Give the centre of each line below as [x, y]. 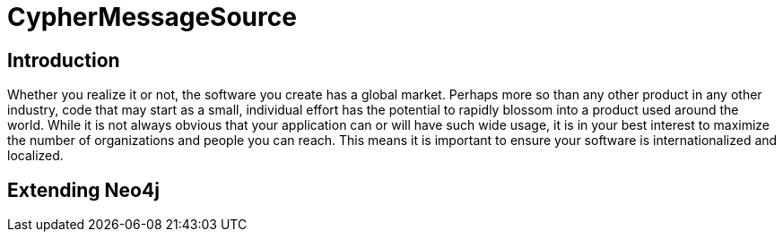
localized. [35, 156]
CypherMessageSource [152, 17]
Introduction [64, 60]
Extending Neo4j [83, 190]
